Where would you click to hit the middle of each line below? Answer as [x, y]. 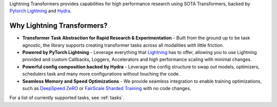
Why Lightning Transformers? [58, 26]
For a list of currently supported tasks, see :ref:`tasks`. [67, 98]
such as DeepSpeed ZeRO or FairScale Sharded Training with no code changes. [107, 88]
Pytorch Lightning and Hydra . [41, 11]
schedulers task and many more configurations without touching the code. [101, 74]
